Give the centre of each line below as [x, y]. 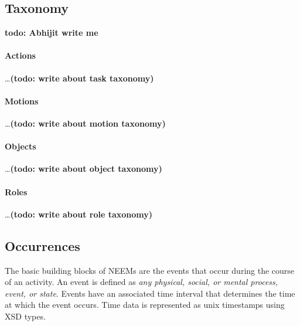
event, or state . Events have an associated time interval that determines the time [150, 293]
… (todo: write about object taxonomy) [83, 169]
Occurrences [42, 245]
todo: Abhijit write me [52, 33]
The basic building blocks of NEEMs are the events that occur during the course [150, 270]
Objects [21, 146]
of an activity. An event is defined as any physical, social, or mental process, [142, 282]
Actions [20, 55]
